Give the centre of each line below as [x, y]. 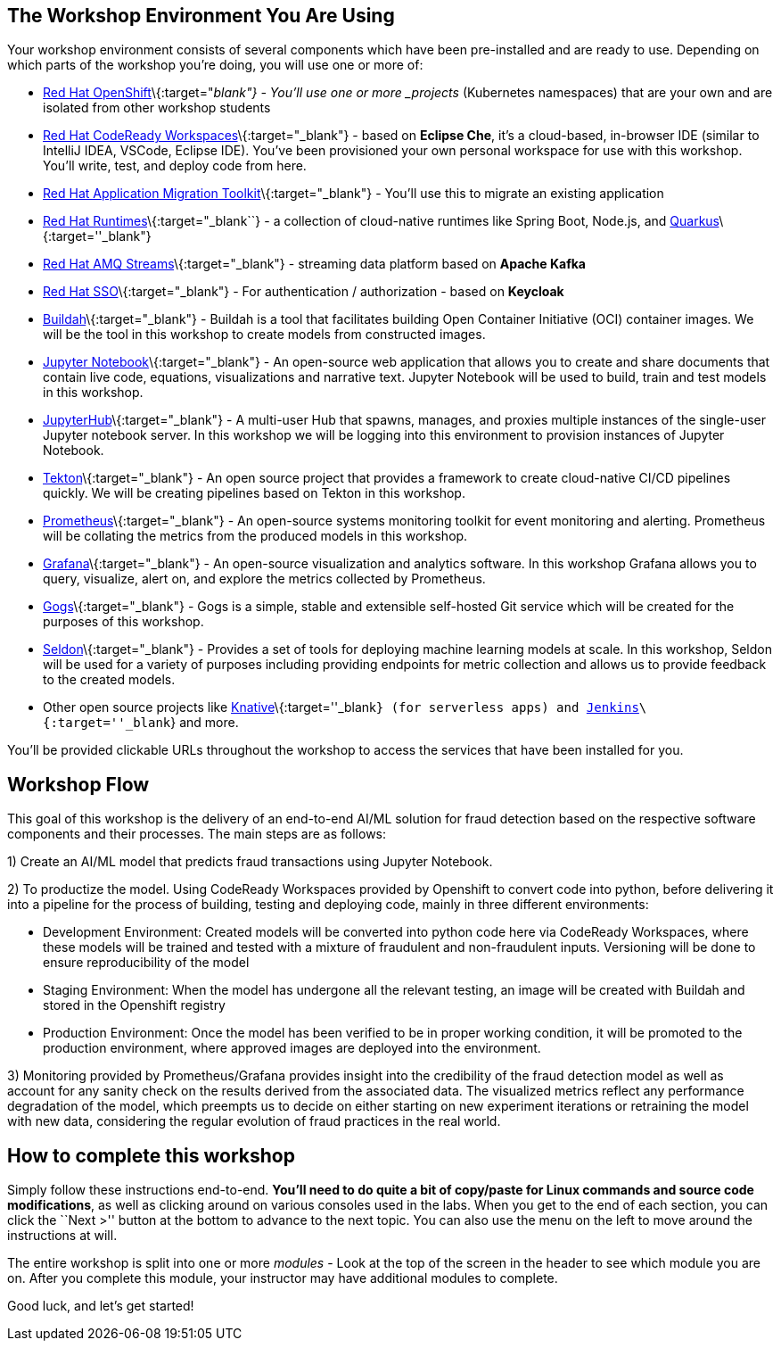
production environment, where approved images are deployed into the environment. [292, 1048]
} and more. [205, 723]
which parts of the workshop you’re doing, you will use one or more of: [215, 65]
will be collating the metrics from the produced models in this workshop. [255, 536]
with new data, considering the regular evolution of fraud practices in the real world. [254, 1121]
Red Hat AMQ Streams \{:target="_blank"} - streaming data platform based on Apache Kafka [314, 264]
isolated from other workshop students [157, 108]
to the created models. [109, 680]
